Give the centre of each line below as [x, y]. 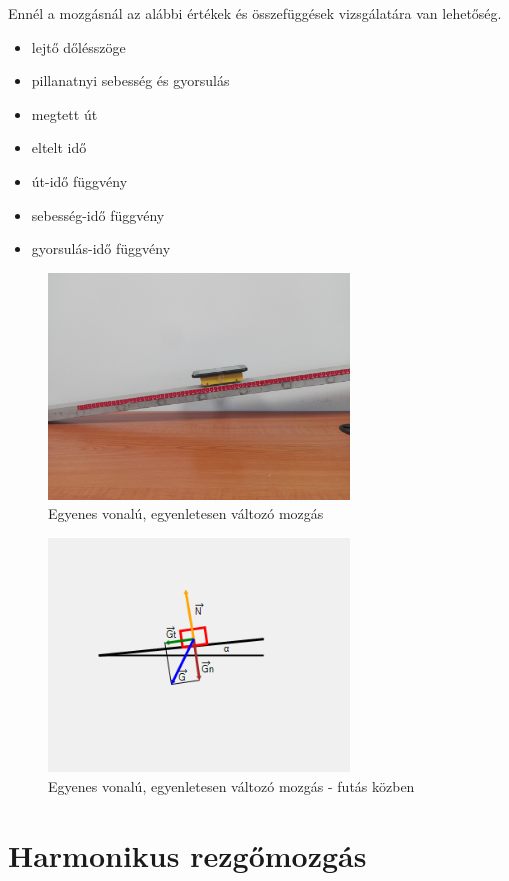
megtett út [64, 113]
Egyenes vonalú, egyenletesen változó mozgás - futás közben [231, 785]
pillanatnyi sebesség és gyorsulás [130, 80]
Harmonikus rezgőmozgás [187, 854]
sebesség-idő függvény [98, 214]
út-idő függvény [79, 180]
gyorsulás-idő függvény [101, 248]
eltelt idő [59, 147]
